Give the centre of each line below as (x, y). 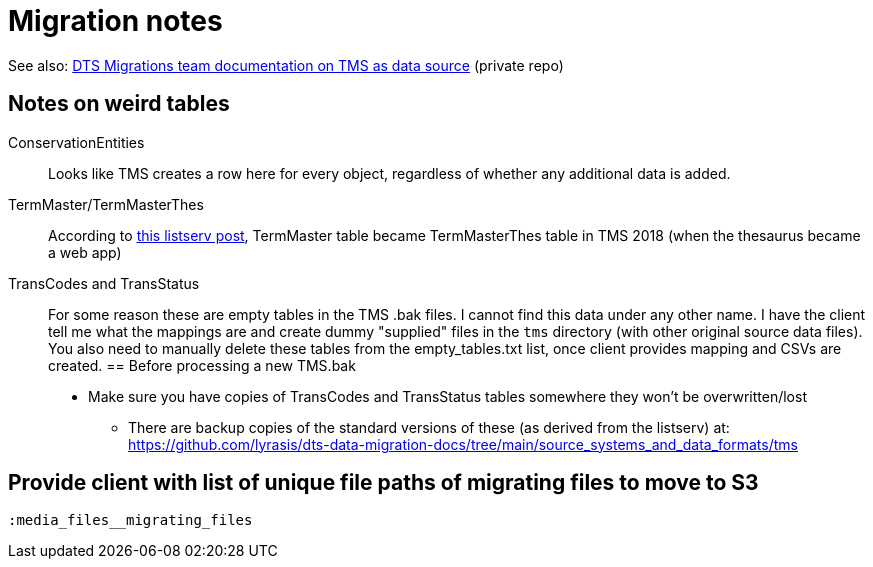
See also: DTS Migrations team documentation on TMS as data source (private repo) (286, 65)
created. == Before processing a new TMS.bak (202, 365)
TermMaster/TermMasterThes (106, 204)
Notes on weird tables (119, 104)
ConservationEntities (76, 142)
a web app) (85, 252)
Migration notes (115, 21)
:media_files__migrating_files (130, 520)
